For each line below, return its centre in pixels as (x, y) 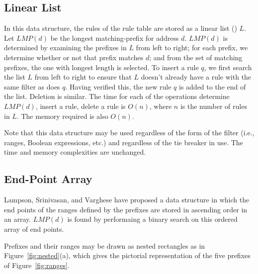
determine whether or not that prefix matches (74, 57)
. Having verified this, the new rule (118, 86)
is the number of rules (214, 106)
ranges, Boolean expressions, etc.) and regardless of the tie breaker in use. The (124, 142)
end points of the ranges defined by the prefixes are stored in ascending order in (126, 209)
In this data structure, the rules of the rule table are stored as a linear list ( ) (121, 28)
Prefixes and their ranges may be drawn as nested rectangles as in (105, 245)
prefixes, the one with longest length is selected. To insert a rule (101, 67)
